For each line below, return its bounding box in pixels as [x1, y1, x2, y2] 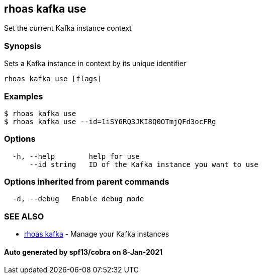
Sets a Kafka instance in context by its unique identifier [4, 59, 187, 68]
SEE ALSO [4, 211, 44, 221]
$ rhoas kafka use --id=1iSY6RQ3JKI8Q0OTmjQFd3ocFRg [4, 117, 216, 126]
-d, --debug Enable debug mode [12, 195, 144, 203]
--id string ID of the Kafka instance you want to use [29, 160, 258, 169]
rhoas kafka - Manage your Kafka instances [24, 230, 169, 239]
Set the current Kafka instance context [4, 24, 132, 33]
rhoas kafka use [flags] [4, 75, 102, 83]
